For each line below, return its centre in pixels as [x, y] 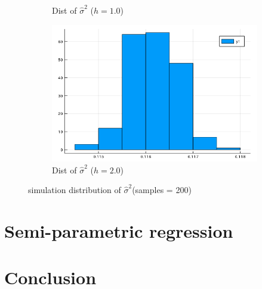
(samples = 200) [162, 190]
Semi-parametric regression [119, 230]
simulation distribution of [75, 190]
